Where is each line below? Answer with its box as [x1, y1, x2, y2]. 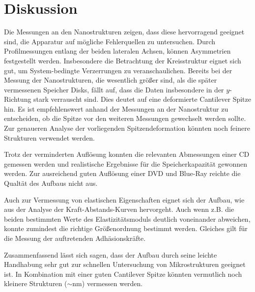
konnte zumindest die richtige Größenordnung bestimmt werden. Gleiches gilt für [4, 223, 248, 234]
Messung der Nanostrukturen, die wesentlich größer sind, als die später [4, 75, 217, 85]
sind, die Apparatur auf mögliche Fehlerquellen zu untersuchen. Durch [4, 36, 216, 46]
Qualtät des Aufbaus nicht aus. [4, 178, 98, 188]
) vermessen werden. [82, 278, 143, 289]
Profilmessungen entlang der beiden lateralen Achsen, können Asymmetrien [4, 46, 231, 56]
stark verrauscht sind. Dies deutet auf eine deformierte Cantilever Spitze [33, 94, 251, 104]
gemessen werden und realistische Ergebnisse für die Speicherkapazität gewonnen [4, 158, 248, 169]
